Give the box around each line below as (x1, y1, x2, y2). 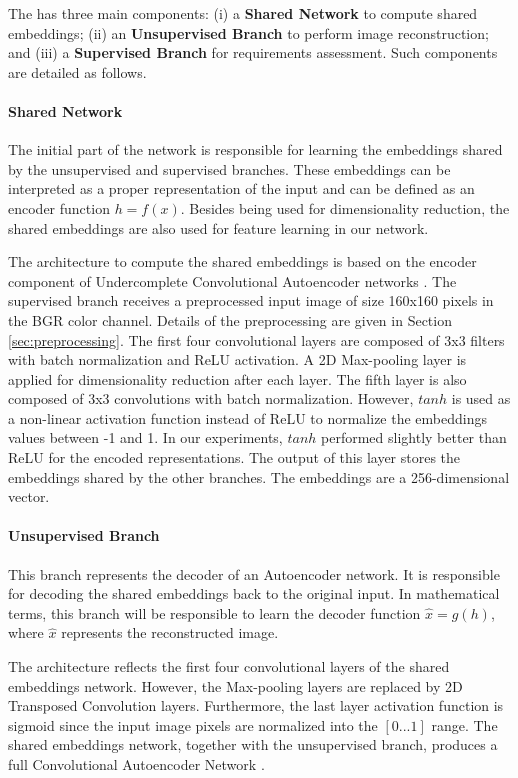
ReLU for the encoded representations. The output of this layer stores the (8, 447, 461, 468)
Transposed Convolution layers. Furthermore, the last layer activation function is (8, 695, 504, 716)
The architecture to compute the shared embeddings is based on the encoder (8, 251, 477, 272)
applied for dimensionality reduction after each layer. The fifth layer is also (8, 368, 467, 389)
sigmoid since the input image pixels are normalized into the (8, 714, 378, 735)
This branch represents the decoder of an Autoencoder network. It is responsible (8, 563, 500, 584)
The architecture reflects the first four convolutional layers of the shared (8, 656, 450, 677)
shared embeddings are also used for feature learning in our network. (8, 217, 429, 238)
